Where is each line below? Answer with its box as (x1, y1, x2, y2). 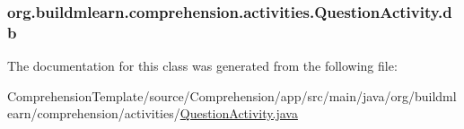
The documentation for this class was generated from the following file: (7, 56, 398, 75)
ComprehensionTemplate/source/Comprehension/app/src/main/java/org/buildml (7, 86, 457, 105)
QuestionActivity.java (179, 104, 298, 123)
